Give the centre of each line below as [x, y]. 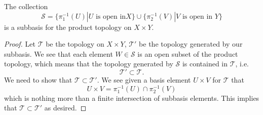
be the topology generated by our [191, 44]
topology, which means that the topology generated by [89, 64]
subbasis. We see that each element [59, 53]
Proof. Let [20, 44]
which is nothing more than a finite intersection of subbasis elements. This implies [132, 98]
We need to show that [38, 79]
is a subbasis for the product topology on [68, 27]
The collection [26, 6]
